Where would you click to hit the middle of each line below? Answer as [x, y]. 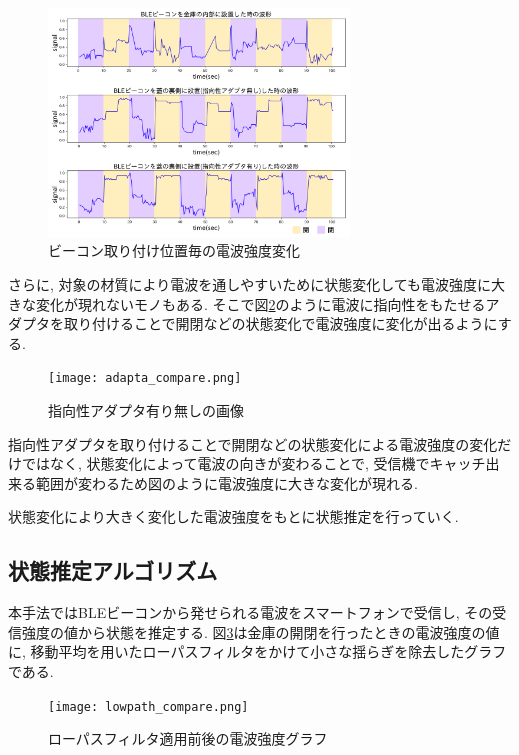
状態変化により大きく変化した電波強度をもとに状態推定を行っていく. [233, 516]
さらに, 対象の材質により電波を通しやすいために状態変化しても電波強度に [250, 284]
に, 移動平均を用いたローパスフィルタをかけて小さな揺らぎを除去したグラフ [257, 651]
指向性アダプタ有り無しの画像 [146, 410]
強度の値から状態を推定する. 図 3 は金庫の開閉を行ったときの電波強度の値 [260, 631]
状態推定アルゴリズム [113, 570]
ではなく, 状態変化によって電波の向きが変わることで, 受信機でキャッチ [253, 463]
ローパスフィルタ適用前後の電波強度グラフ [188, 738]
